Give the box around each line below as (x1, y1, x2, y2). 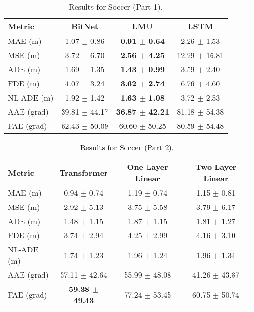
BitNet (71, 21, 99, 32)
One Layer (127, 161, 168, 172)
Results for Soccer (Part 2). (80, 142, 174, 153)
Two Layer (195, 161, 237, 172)
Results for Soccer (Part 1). (68, 1, 163, 12)
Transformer (59, 166, 108, 178)
